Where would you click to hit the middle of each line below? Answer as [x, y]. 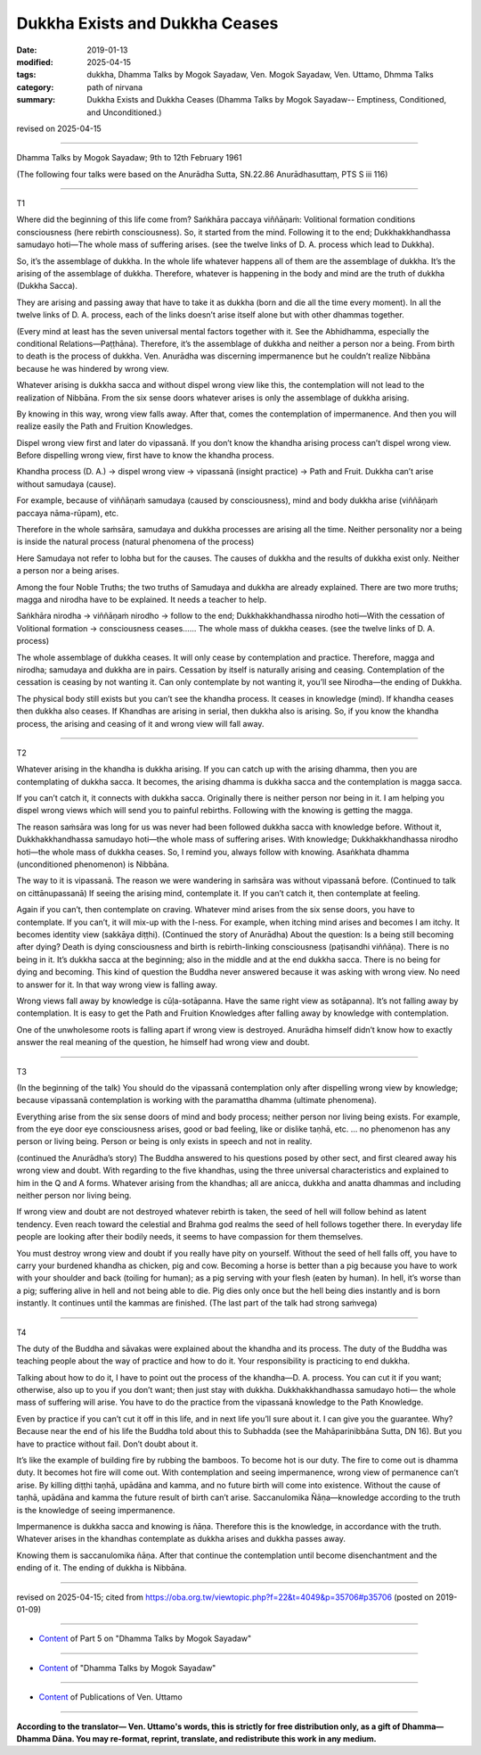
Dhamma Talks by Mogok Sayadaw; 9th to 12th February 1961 [129, 158]
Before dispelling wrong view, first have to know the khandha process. [146, 456]
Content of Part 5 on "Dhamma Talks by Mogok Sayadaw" [145, 1639]
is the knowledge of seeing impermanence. [96, 1510]
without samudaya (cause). [66, 484]
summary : [36, 100]
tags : [26, 75]
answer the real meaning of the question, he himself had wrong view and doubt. [163, 1042]
